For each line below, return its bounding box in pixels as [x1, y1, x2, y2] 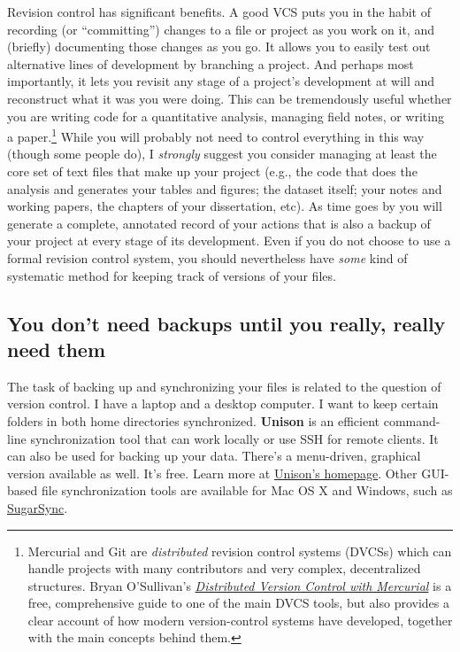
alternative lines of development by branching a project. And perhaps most [7, 54, 414, 73]
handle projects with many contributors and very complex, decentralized [27, 559, 421, 578]
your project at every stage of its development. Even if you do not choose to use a [7, 231, 451, 250]
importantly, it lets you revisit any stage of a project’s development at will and [7, 72, 435, 90]
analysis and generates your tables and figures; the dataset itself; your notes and [7, 179, 442, 198]
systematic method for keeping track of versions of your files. [7, 266, 336, 284]
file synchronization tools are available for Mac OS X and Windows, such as [41, 481, 453, 500]
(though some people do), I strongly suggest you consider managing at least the [7, 144, 437, 163]
